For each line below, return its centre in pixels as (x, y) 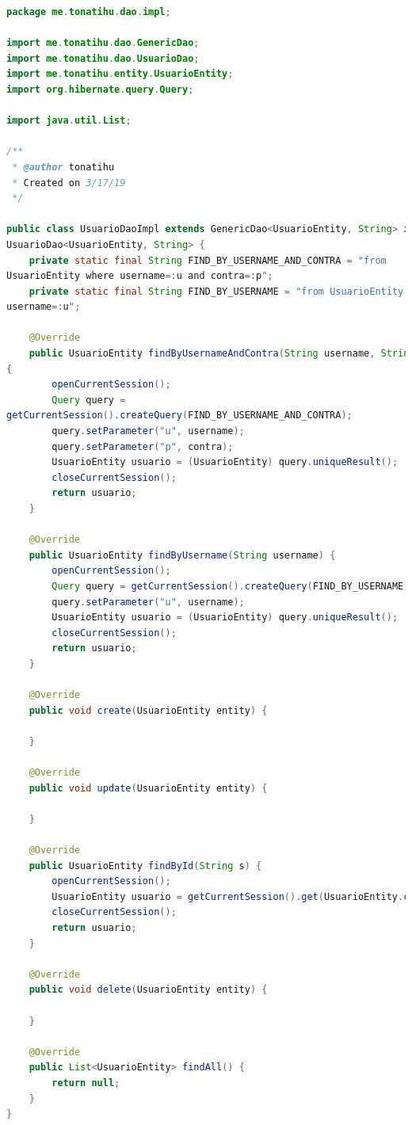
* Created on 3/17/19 (69, 183)
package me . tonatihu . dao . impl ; (89, 12)
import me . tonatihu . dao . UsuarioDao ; (103, 58)
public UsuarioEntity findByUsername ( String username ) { (182, 555)
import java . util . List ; (69, 121)
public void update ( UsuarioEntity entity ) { (148, 788)
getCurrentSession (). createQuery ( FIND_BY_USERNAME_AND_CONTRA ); (179, 416)
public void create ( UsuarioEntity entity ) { (148, 710)
